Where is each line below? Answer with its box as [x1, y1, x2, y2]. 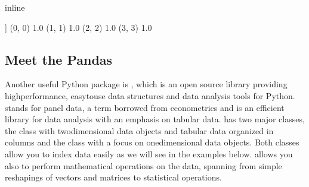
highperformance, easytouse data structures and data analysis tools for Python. [5, 89, 295, 102]
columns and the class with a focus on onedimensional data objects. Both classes [5, 136, 299, 148]
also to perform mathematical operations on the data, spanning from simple [5, 159, 282, 172]
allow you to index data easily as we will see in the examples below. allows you [5, 147, 293, 160]
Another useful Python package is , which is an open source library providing [5, 78, 288, 90]
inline [5, 1, 25, 13]
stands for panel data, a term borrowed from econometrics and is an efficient [5, 101, 285, 113]
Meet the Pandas [5, 50, 113, 68]
